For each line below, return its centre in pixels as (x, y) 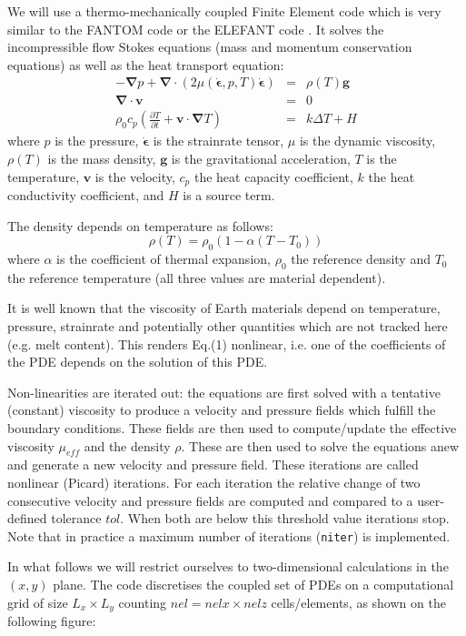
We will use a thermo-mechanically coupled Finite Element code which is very (224, 11)
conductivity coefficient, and (86, 195)
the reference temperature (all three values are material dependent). (197, 277)
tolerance (76, 518)
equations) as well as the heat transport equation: (146, 64)
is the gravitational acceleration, (261, 159)
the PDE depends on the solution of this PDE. (138, 362)
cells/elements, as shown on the (358, 602)
